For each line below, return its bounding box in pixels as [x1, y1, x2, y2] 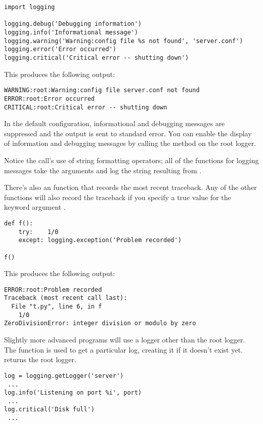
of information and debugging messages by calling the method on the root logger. [4, 138, 256, 148]
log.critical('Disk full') [4, 406, 95, 413]
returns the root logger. [4, 354, 76, 365]
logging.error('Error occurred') [4, 46, 116, 53]
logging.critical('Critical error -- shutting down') [4, 54, 189, 61]
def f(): [4, 219, 33, 227]
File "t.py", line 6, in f [11, 303, 102, 311]
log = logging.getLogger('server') [4, 372, 124, 379]
